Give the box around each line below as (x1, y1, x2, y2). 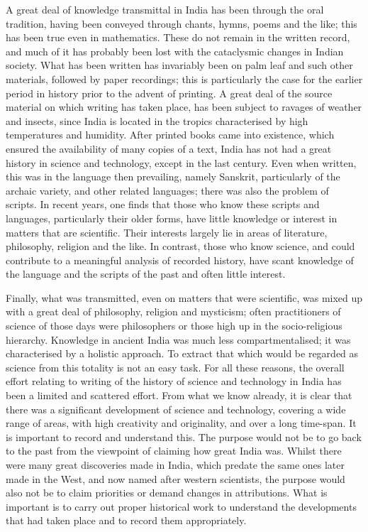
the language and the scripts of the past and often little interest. (6, 266, 286, 281)
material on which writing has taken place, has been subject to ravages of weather (6, 99, 362, 114)
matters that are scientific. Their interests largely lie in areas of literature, (6, 224, 328, 239)
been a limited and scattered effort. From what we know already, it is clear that (6, 388, 352, 403)
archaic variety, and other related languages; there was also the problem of (6, 183, 329, 197)
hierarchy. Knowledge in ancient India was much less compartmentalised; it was (6, 332, 351, 347)
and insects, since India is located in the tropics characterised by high (6, 113, 308, 128)
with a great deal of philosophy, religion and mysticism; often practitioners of (6, 304, 341, 319)
